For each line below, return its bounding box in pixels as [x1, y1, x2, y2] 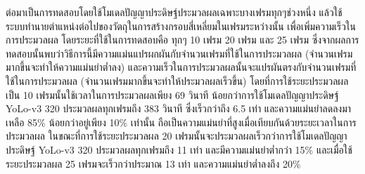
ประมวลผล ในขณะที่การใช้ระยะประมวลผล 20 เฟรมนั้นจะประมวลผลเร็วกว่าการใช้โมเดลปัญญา [6, 128, 347, 143]
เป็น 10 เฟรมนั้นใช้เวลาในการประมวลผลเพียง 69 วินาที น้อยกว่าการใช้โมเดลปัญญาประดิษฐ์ [6, 87, 339, 102]
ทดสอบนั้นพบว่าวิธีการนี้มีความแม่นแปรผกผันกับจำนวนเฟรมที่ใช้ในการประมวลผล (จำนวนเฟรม [6, 46, 353, 60]
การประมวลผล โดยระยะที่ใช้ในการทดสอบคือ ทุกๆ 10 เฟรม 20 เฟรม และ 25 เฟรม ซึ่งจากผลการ [6, 32, 359, 47]
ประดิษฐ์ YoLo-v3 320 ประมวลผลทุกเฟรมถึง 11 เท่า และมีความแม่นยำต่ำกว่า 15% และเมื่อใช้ [6, 142, 352, 156]
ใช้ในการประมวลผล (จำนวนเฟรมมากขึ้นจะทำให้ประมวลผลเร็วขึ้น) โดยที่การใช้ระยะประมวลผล [6, 73, 349, 88]
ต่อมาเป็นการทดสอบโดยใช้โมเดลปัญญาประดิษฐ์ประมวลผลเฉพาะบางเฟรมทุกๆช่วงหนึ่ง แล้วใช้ [6, 5, 342, 19]
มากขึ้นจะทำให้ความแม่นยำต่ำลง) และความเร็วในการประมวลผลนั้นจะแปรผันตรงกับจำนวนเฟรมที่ [6, 60, 357, 74]
